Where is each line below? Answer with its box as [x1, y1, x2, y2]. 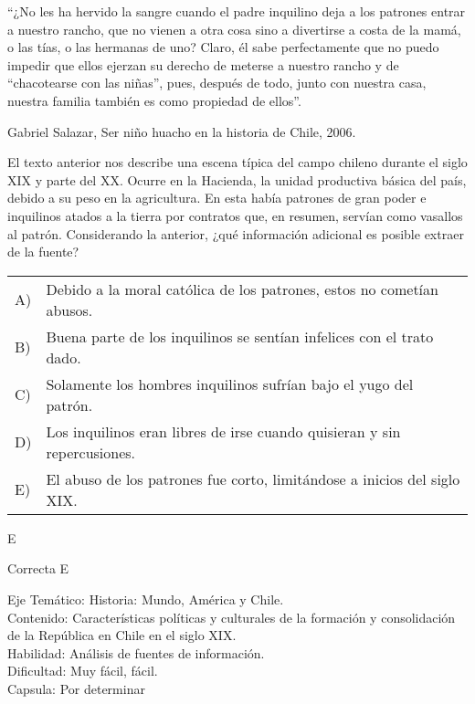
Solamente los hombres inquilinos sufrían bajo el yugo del [46, 373, 414, 394]
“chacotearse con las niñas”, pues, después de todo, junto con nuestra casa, [7, 73, 427, 92]
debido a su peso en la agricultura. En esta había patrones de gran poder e [7, 188, 427, 207]
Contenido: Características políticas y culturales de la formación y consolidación [7, 607, 456, 626]
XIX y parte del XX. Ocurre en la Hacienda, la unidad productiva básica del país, [7, 170, 467, 189]
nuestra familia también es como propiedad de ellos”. [7, 90, 301, 110]
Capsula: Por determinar [7, 678, 145, 698]
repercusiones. [46, 441, 136, 463]
